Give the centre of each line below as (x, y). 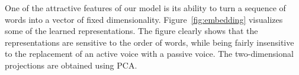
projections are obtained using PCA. (71, 65)
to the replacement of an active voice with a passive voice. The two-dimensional (149, 54)
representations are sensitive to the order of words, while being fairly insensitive (149, 42)
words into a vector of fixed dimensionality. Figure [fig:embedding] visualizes (144, 19)
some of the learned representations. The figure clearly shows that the (131, 31)
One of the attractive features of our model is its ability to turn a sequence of (145, 8)
